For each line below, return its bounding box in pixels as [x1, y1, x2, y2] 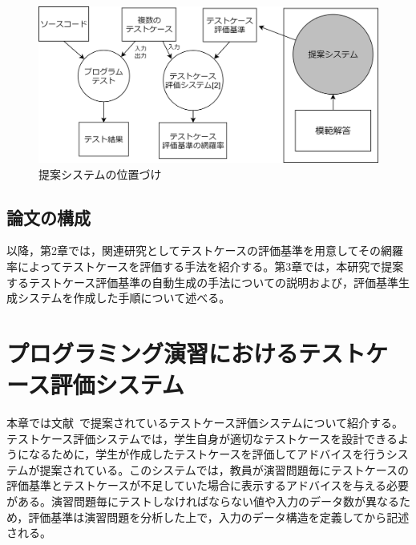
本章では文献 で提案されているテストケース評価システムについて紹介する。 [6, 414, 404, 431]
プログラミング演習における [6, 336, 299, 369]
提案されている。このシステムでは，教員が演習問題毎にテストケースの [39, 461, 410, 478]
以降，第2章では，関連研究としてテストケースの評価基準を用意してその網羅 [6, 242, 404, 259]
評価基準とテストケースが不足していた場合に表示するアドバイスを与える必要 [6, 477, 410, 494]
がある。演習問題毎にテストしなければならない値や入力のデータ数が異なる [6, 493, 399, 510]
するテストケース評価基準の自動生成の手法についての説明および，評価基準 [6, 273, 398, 290]
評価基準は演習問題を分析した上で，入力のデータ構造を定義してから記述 [28, 508, 410, 525]
